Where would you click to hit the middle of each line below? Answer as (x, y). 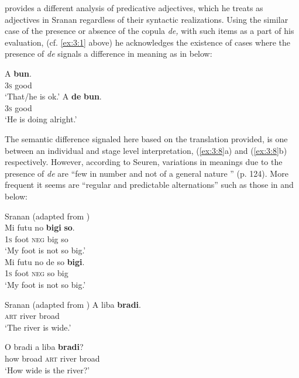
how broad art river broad (52, 358)
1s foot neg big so (37, 238)
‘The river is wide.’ (38, 327)
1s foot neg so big (37, 273)
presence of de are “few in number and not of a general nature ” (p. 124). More (147, 173)
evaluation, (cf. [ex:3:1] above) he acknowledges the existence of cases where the (147, 42)
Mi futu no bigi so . (40, 227)
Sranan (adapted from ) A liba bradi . (73, 304)
